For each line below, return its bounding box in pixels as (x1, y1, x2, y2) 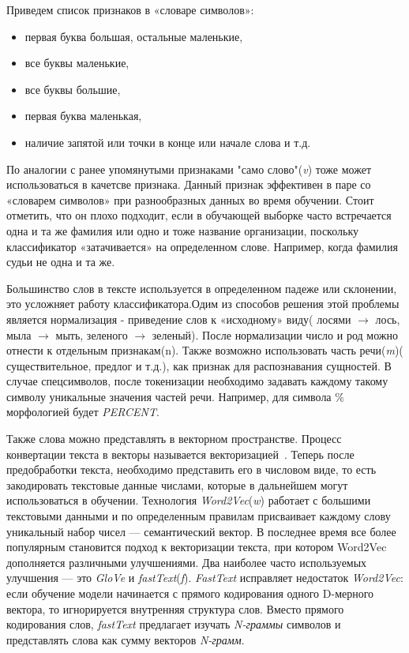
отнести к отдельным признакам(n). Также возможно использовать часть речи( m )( (6, 342, 403, 358)
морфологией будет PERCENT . (6, 403, 159, 420)
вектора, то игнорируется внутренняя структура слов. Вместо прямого (6, 600, 344, 617)
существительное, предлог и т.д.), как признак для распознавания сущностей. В (6, 357, 392, 373)
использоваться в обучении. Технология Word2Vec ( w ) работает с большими (6, 492, 371, 509)
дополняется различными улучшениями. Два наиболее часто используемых (6, 554, 367, 570)
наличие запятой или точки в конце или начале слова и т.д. (24, 133, 311, 150)
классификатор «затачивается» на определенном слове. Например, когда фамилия (6, 238, 399, 254)
